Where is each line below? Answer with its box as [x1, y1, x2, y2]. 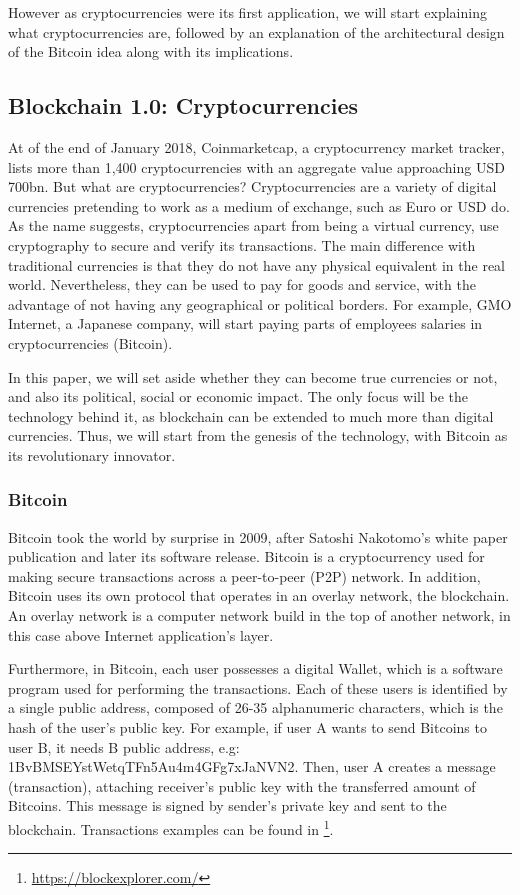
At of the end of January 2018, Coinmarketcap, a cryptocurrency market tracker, [8, 136, 505, 157]
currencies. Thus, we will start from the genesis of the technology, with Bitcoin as [8, 425, 508, 446]
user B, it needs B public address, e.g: [8, 736, 240, 757]
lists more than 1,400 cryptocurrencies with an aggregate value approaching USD [8, 156, 505, 177]
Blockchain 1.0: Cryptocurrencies [8, 90, 359, 121]
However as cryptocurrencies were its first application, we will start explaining [8, 2, 487, 22]
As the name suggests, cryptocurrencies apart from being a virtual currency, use [8, 215, 499, 236]
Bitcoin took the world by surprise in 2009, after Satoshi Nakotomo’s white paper [8, 526, 508, 547]
